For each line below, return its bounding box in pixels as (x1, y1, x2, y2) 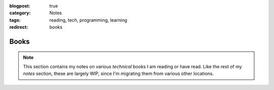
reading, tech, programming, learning (49, 17, 127, 23)
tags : (9, 17, 21, 23)
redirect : (9, 24, 28, 30)
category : (9, 10, 31, 16)
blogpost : (9, 3, 30, 9)
